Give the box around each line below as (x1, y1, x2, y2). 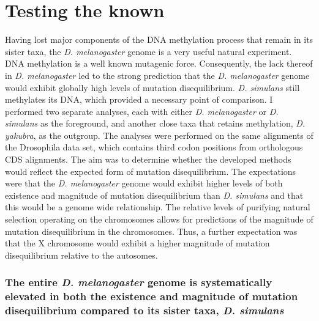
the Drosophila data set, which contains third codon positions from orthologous (5, 141, 303, 153)
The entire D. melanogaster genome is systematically (5, 275, 272, 290)
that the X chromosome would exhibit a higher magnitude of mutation (5, 237, 270, 249)
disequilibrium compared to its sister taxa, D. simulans (5, 303, 284, 318)
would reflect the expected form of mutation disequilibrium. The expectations (5, 164, 296, 177)
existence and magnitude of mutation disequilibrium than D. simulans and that (5, 188, 304, 201)
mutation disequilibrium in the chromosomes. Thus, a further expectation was (5, 224, 298, 237)
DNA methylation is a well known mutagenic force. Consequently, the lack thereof (5, 57, 313, 70)
